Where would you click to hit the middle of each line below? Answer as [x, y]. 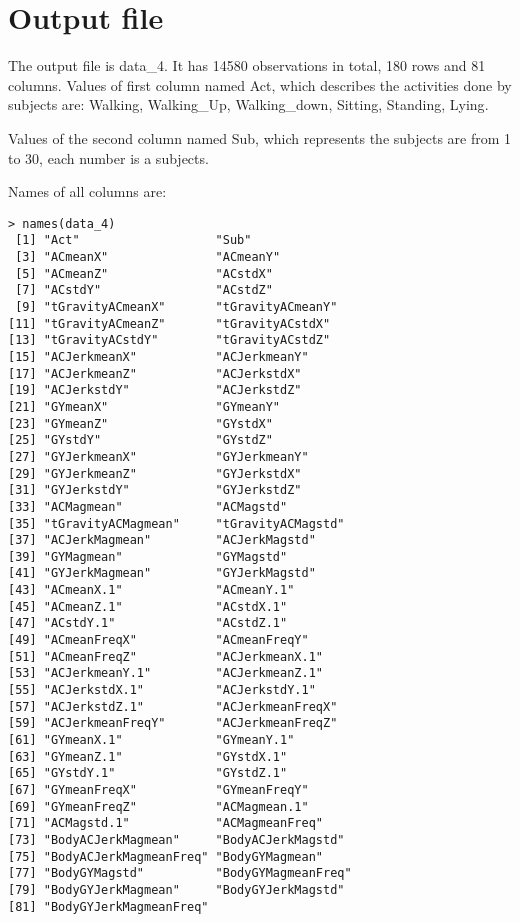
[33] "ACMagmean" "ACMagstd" [148, 506]
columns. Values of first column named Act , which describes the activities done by [260, 84]
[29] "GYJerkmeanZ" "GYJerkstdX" [155, 473]
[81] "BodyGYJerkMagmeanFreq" [108, 906]
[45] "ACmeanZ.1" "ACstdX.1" [148, 606]
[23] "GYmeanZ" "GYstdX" [140, 423]
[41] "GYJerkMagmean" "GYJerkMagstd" [162, 573]
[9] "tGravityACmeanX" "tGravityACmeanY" [176, 306]
